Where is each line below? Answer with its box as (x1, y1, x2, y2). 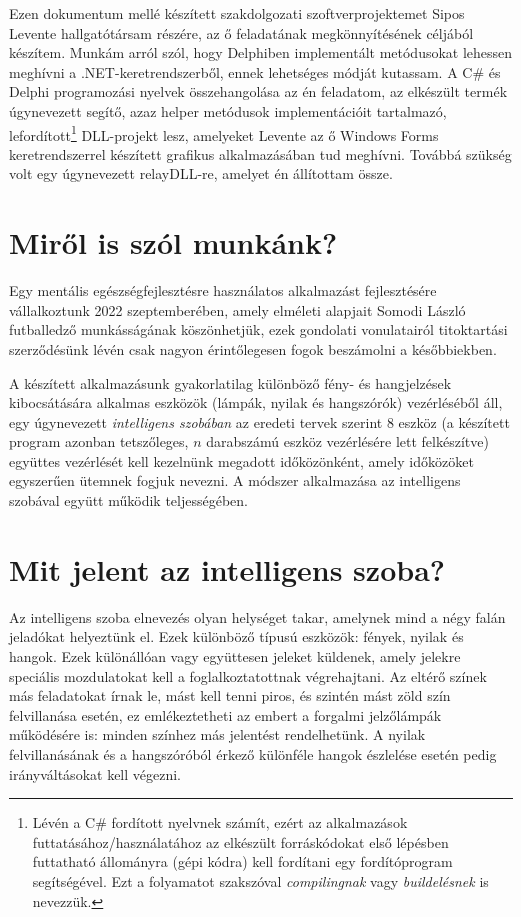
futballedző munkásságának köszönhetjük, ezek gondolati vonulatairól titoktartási (9, 319, 508, 340)
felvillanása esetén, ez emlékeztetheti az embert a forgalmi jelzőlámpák (9, 704, 442, 725)
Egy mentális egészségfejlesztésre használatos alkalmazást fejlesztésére (9, 280, 437, 301)
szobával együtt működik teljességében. (9, 490, 248, 511)
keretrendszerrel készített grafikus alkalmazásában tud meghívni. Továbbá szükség (9, 143, 512, 164)
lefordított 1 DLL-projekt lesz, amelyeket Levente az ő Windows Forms (9, 121, 439, 145)
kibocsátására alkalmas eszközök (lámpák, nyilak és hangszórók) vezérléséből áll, (9, 392, 503, 413)
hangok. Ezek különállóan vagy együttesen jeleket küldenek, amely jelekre (9, 645, 461, 666)
